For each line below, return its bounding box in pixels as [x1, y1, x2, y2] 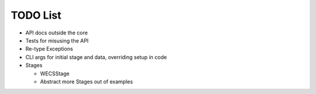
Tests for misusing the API [25, 37, 89, 44]
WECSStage [40, 70, 70, 77]
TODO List [11, 9, 61, 22]
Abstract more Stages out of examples [40, 78, 133, 85]
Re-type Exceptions [25, 46, 73, 53]
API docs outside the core [25, 29, 88, 36]
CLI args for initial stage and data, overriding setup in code [25, 53, 167, 61]
